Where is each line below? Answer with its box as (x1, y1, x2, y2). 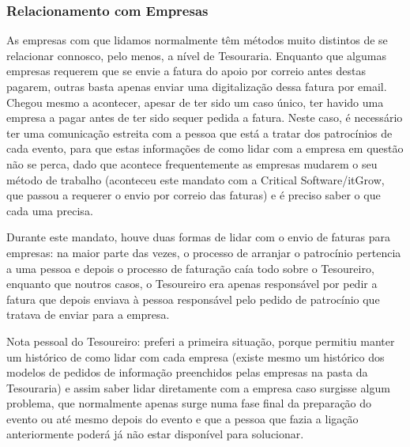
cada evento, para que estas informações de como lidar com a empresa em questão (6, 140, 404, 157)
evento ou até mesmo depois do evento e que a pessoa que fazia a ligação (6, 410, 359, 426)
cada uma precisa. (6, 202, 93, 218)
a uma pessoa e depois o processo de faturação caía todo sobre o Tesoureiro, (6, 259, 374, 276)
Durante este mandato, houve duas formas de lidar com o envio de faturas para (6, 229, 391, 245)
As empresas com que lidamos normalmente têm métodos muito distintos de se (6, 32, 388, 48)
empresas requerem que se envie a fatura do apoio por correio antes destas (6, 63, 366, 79)
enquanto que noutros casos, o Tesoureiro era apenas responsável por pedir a (6, 275, 378, 292)
